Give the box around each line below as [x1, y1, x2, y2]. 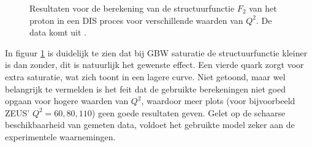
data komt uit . [29, 26, 86, 39]
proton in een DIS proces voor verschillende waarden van [29, 13, 243, 26]
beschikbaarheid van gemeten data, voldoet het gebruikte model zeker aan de [5, 118, 295, 131]
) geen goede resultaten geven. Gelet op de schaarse [91, 106, 286, 119]
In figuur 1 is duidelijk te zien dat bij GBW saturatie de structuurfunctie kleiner [5, 46, 308, 59]
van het [249, 2, 277, 14]
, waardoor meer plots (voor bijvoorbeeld [141, 94, 295, 107]
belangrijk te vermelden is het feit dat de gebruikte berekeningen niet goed [5, 82, 286, 95]
